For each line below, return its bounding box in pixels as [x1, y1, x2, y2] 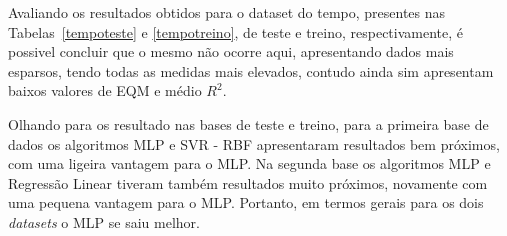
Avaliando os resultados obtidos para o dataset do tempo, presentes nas [8, 2, 446, 22]
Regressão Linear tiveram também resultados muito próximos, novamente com [8, 172, 488, 193]
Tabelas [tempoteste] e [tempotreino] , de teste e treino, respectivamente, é [8, 21, 463, 42]
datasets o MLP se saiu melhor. [8, 211, 200, 232]
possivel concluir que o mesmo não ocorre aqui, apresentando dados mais [8, 41, 454, 62]
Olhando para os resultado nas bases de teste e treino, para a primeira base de [8, 113, 489, 134]
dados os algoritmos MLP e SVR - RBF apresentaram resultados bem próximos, [8, 133, 500, 154]
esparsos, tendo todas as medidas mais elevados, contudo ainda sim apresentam [8, 60, 494, 81]
